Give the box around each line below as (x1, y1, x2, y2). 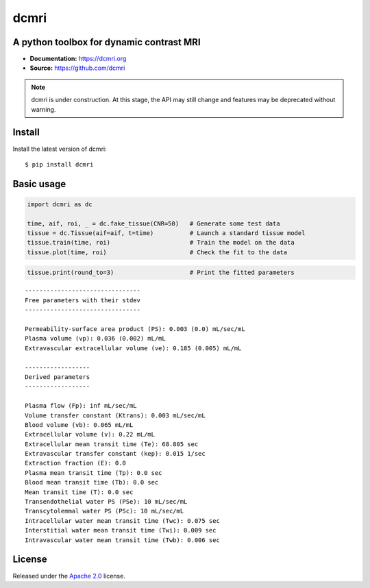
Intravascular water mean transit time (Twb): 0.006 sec (25, 536, 221, 544)
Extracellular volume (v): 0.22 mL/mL (25, 430, 156, 439)
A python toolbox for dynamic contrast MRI (12, 36, 201, 48)
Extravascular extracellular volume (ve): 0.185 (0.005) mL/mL (25, 344, 242, 352)
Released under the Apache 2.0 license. (12, 572, 126, 580)
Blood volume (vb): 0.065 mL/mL (25, 421, 134, 428)
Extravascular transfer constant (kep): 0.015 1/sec (25, 450, 206, 458)
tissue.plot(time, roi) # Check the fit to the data (27, 248, 288, 256)
